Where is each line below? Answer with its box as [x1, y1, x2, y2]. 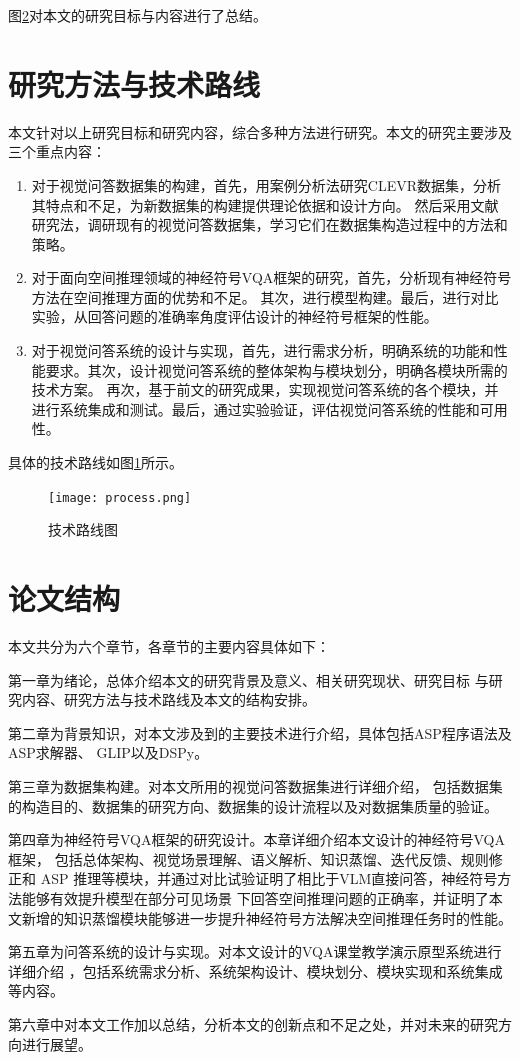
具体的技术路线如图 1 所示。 [8, 452, 183, 473]
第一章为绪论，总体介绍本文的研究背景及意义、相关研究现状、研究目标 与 [8, 669, 489, 690]
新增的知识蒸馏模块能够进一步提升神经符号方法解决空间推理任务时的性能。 [21, 907, 512, 928]
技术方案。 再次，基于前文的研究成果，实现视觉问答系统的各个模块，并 [31, 379, 499, 400]
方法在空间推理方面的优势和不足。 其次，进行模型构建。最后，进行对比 [31, 286, 499, 307]
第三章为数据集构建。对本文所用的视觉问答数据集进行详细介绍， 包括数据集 [8, 775, 503, 796]
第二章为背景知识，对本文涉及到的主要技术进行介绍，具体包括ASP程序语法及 [8, 722, 512, 743]
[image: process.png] [48, 490, 192, 505]
